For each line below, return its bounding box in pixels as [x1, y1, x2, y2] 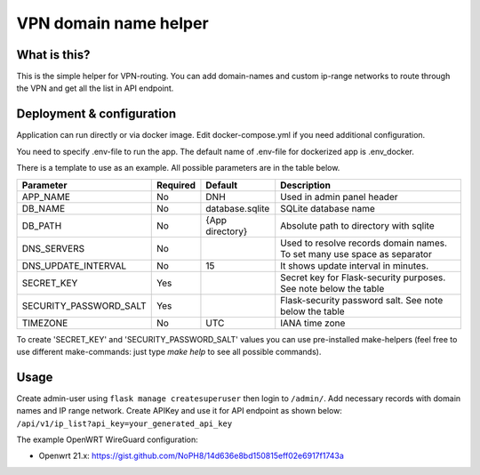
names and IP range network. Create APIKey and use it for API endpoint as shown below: [16, 406, 342, 416]
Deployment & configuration [16, 107, 177, 122]
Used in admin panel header [280, 190, 399, 203]
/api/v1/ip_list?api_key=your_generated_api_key [16, 418, 233, 429]
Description [280, 179, 331, 191]
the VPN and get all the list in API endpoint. [16, 83, 174, 93]
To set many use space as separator [280, 247, 433, 260]
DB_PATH [21, 219, 62, 231]
